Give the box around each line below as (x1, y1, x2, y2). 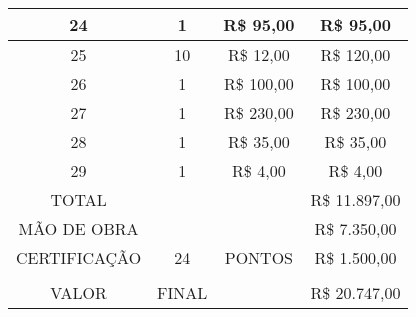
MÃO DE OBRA (18, 217, 139, 240)
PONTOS (224, 246, 293, 269)
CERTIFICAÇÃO (16, 246, 142, 269)
